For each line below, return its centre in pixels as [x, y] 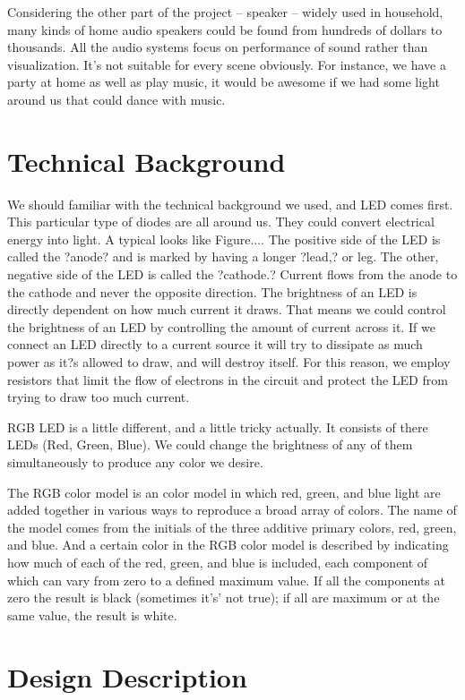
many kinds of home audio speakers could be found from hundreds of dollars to [225, 29]
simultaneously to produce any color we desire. [135, 462]
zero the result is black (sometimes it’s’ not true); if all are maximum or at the [224, 598]
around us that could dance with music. [116, 99]
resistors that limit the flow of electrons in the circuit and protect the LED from [228, 379]
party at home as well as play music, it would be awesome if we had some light [224, 82]
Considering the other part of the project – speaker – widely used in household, [225, 12]
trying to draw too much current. [99, 397]
